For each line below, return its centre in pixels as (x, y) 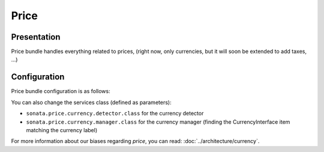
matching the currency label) (62, 130)
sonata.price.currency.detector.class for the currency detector (115, 114)
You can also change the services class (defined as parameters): (91, 102)
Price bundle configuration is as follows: (61, 91)
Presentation (36, 37)
